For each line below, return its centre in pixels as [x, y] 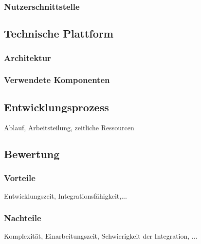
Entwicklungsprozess [56, 107]
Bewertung [32, 153]
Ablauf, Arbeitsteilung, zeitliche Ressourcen [69, 127]
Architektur [27, 57]
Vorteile [20, 177]
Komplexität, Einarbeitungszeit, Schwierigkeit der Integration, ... [101, 235]
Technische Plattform [59, 33]
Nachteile [23, 217]
